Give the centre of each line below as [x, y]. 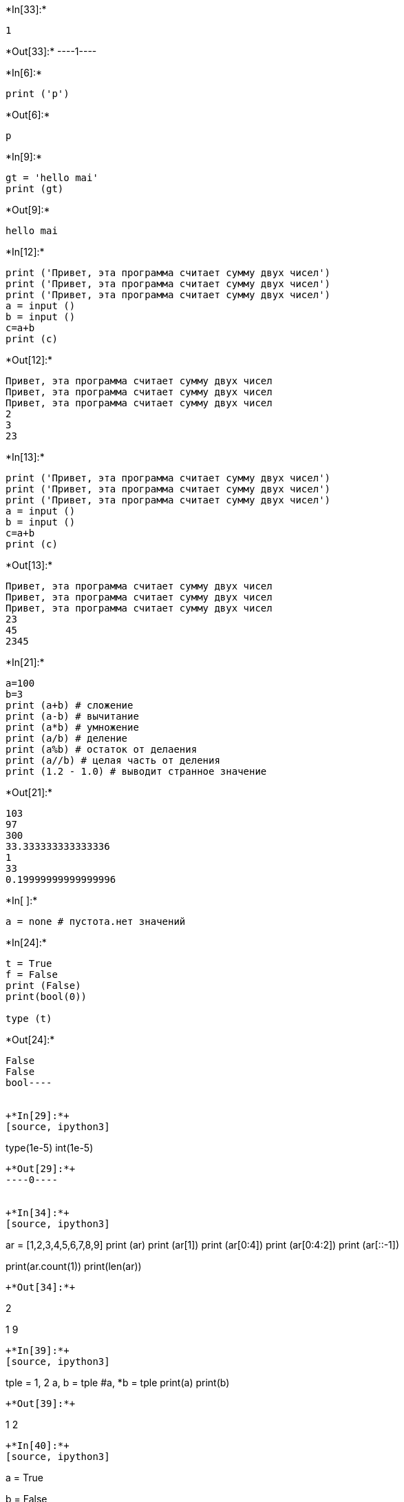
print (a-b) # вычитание [72, 716]
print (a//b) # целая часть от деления [113, 760]
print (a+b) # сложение [70, 705]
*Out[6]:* [28, 115]
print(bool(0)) [46, 997]
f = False [32, 974]
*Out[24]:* [30, 1040]
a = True [24, 1478]
